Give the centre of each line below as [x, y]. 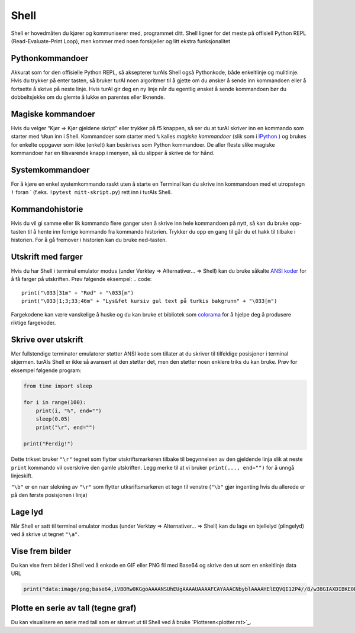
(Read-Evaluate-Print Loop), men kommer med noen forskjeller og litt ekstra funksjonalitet [121, 41]
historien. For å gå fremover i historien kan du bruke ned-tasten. [89, 240]
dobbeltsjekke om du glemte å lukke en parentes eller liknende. [88, 97]
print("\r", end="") [66, 427]
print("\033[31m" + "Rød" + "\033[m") [78, 293]
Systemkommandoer [50, 169]
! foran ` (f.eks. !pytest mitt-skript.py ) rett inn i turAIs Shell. [91, 192]
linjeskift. [22, 476]
